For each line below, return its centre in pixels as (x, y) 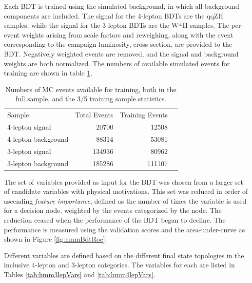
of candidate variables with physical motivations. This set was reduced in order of (126, 191)
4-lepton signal (29, 127)
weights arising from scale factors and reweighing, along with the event (127, 34)
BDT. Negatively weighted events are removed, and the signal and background (121, 53)
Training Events (144, 115)
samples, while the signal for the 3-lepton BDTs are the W (91, 25)
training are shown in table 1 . (48, 73)
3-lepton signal (29, 151)
